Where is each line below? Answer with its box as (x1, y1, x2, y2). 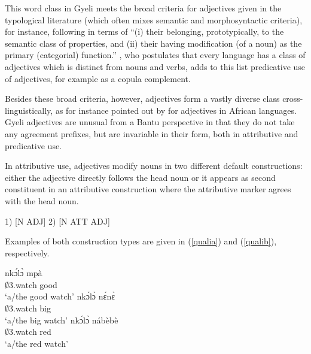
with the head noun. (5, 194, 79, 207)
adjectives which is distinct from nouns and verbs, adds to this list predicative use (5, 60, 306, 72)
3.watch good (9, 278, 57, 291)
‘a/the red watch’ (5, 337, 68, 349)
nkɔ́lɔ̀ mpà (5, 267, 42, 279)
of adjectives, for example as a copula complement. (5, 72, 191, 84)
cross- (282, 92, 303, 105)
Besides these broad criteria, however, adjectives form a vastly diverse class (5, 92, 280, 105)
